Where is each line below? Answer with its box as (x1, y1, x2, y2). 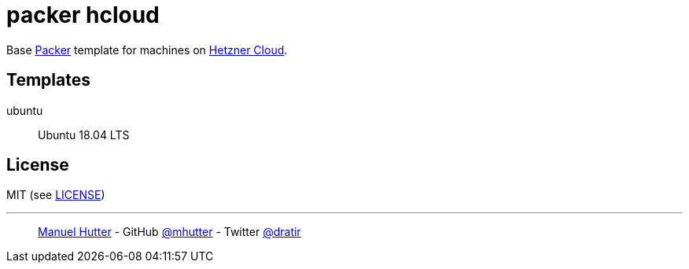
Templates (6, 70, 90, 90)
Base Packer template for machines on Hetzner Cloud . (6, 42, 288, 57)
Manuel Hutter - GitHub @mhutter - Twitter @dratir (38, 225, 301, 239)
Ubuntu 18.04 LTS (38, 127, 130, 142)
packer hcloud (6, 2, 160, 28)
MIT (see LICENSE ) (6, 188, 105, 202)
